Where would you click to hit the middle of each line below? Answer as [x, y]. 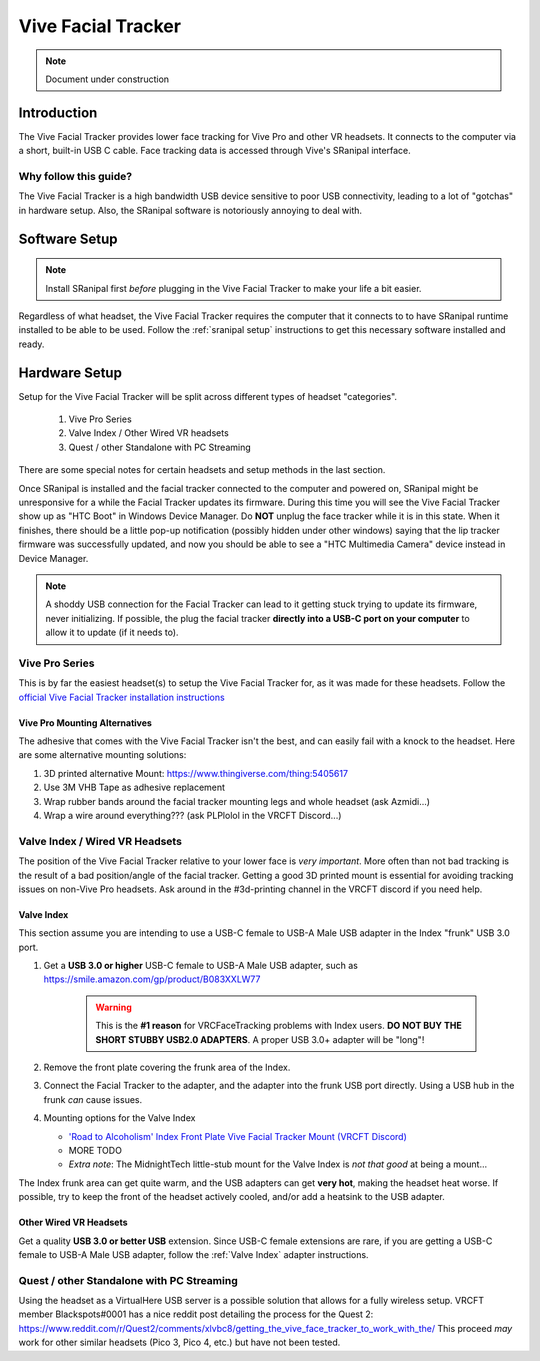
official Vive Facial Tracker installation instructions [121, 697]
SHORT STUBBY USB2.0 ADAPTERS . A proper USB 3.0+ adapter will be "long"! [260, 1039]
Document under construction [107, 79]
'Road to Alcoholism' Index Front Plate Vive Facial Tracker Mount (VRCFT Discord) [237, 1136]
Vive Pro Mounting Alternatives [85, 722]
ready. [31, 344]
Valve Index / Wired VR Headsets [100, 841]
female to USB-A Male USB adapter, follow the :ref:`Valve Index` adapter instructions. [193, 1254]
